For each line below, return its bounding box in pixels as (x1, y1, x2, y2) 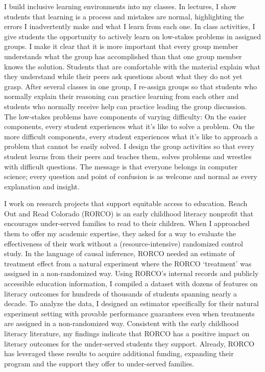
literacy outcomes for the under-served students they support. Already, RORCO (4, 338, 255, 349)
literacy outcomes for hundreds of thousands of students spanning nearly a (4, 288, 237, 299)
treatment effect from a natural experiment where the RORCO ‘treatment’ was (4, 258, 252, 268)
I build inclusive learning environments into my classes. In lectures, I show (4, 1, 236, 11)
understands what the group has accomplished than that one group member (4, 51, 242, 61)
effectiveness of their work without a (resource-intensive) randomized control (4, 238, 243, 249)
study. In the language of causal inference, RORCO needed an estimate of (4, 248, 235, 259)
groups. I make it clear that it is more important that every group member (4, 41, 238, 52)
